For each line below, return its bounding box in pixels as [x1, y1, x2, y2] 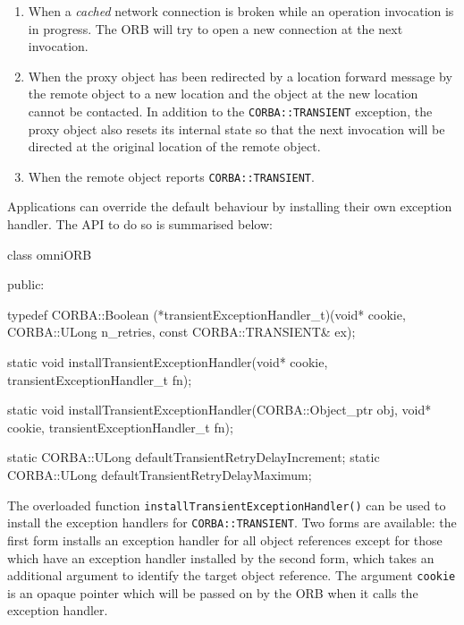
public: [7, 275, 45, 294]
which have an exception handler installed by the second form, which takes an [7, 548, 434, 567]
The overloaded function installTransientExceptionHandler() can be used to [7, 495, 446, 514]
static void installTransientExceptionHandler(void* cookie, [7, 353, 328, 372]
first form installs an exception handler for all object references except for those [7, 530, 443, 549]
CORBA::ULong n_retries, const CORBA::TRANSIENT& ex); [7, 322, 356, 341]
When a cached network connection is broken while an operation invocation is [28, 2, 454, 20]
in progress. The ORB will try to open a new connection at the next [28, 19, 403, 38]
